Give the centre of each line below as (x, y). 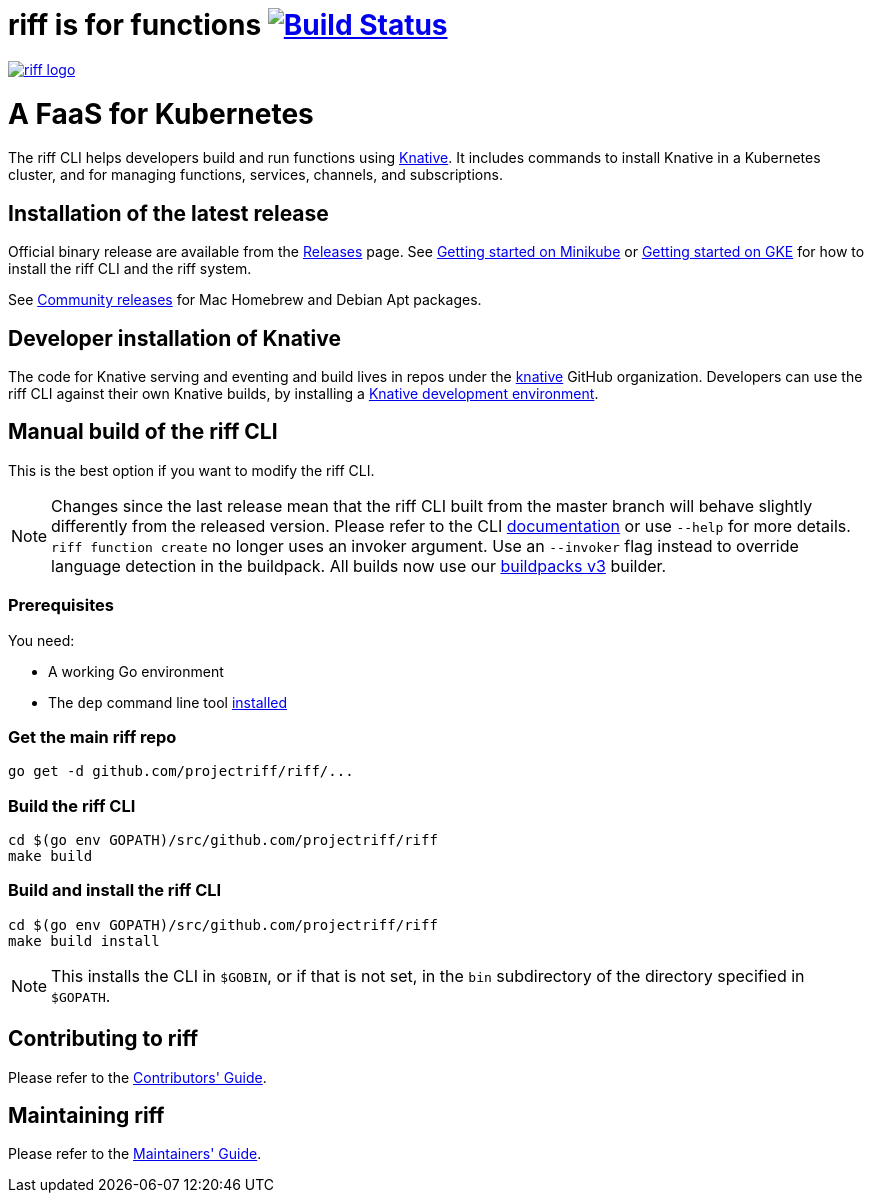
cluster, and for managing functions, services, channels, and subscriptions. (255, 175)
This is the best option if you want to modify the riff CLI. (191, 470)
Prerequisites (61, 605)
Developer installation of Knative (174, 338)
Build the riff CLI (72, 805)
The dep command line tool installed (168, 702)
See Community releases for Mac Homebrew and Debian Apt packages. (245, 300)
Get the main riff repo (92, 736)
